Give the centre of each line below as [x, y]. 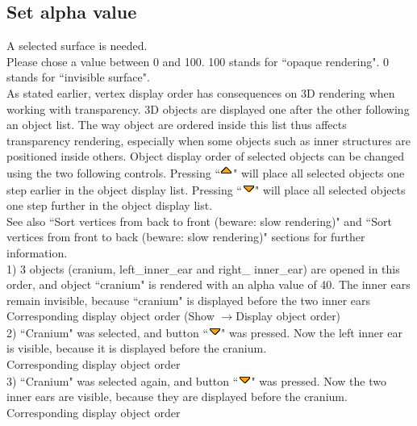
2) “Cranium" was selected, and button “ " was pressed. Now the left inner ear [204, 332]
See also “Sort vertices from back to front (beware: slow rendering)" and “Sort [199, 221]
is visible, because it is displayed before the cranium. [137, 348]
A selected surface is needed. [77, 46]
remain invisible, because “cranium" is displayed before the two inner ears [189, 300]
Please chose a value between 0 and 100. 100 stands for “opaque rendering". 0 [198, 61]
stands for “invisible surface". [78, 77]
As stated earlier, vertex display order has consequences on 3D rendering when [201, 92]
